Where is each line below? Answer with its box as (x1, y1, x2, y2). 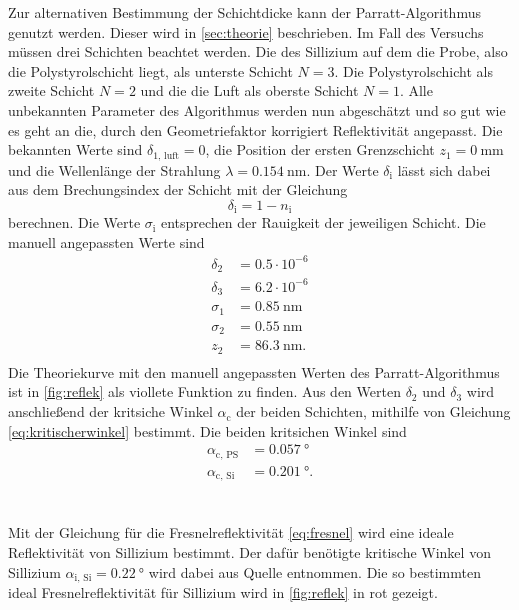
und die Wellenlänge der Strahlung (8, 159, 221, 180)
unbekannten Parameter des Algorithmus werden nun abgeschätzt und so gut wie (8, 99, 506, 120)
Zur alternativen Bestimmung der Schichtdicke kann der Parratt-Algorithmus (8, 2, 481, 22)
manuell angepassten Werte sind (8, 231, 205, 252)
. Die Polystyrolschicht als (334, 60, 493, 81)
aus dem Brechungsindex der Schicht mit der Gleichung (8, 179, 348, 200)
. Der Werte (306, 159, 379, 180)
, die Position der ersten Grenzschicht (205, 139, 435, 160)
